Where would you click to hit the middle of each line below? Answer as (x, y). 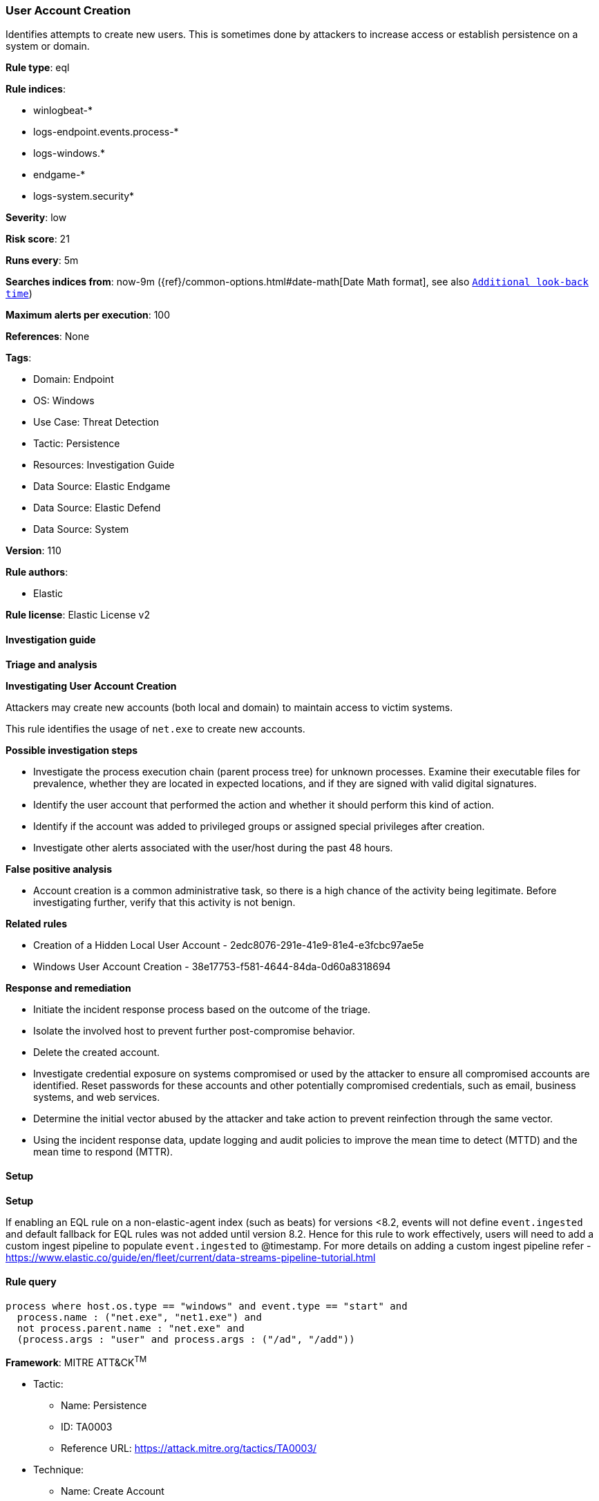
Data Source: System (81, 529)
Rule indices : (36, 89)
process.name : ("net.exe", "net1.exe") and (139, 1318)
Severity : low (36, 218)
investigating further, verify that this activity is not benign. (164, 902)
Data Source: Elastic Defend (97, 508)
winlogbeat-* (63, 111)
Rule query (31, 1282)
